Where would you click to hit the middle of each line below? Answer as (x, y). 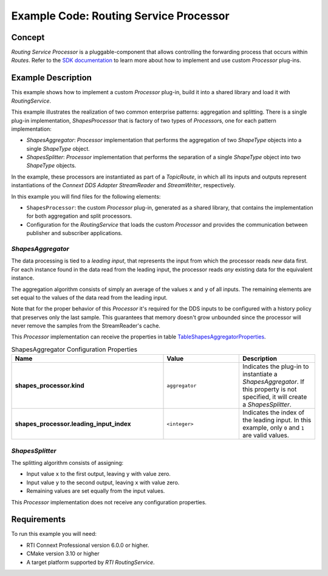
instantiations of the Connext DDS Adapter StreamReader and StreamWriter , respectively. (123, 185)
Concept (28, 37)
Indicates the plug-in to (275, 366)
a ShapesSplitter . (267, 405)
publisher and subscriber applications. (74, 233)
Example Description (52, 78)
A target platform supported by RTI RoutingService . (91, 562)
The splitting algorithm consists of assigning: (67, 463)
